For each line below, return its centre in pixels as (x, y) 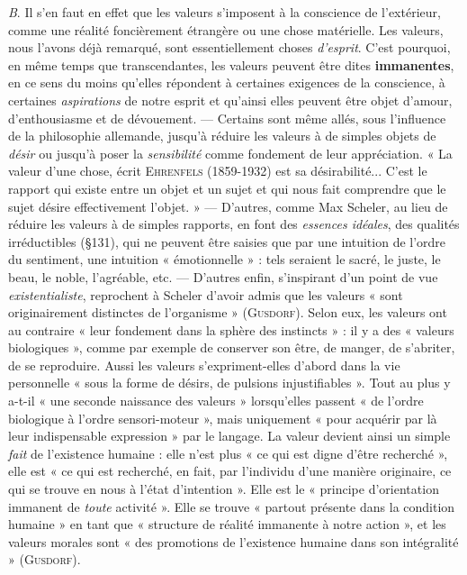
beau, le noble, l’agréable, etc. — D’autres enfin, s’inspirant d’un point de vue (223, 276)
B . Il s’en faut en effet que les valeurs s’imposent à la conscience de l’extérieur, (225, 12)
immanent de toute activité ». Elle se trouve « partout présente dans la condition (232, 506)
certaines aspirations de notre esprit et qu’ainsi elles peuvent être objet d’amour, (230, 100)
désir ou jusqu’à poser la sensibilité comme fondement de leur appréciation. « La (230, 153)
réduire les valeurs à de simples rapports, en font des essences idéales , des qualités (234, 224)
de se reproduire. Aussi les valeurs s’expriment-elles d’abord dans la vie (204, 365)
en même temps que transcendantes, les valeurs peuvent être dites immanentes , (231, 64)
